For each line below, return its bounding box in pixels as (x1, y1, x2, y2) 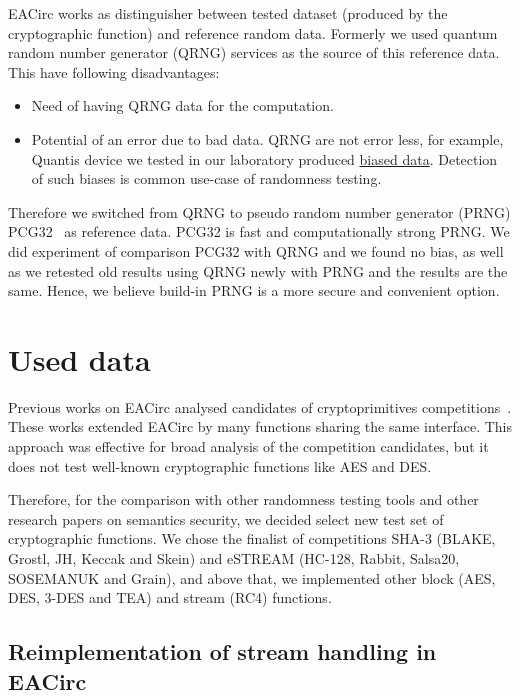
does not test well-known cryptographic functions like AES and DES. (8, 455, 432, 476)
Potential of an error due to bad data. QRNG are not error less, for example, (31, 128, 504, 149)
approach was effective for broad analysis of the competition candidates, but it (8, 436, 489, 457)
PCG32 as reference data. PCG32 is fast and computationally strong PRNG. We (8, 221, 510, 242)
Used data (8, 338, 151, 379)
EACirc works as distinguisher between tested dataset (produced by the (8, 3, 448, 23)
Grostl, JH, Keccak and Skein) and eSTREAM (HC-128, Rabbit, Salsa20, (8, 548, 460, 568)
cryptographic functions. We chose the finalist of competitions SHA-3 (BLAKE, (8, 528, 496, 549)
